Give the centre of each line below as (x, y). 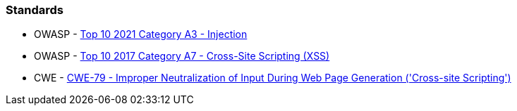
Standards (35, 10)
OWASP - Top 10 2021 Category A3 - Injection (141, 34)
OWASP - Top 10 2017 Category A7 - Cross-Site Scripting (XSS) (182, 56)
